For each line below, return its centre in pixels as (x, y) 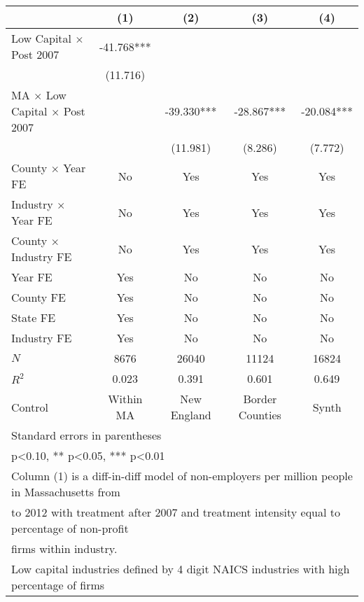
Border (260, 399)
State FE (34, 317)
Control (30, 407)
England (191, 415)
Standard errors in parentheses (86, 435)
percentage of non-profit (70, 528)
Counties (260, 415)
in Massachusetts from (66, 492)
